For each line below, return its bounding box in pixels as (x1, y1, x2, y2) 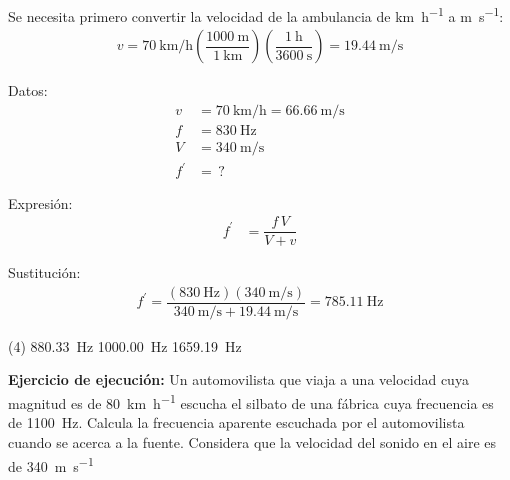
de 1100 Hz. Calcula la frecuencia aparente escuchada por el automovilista (8, 412, 465, 433)
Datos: (8, 80, 48, 101)
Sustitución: (8, 262, 81, 283)
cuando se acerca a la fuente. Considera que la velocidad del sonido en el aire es (8, 431, 497, 452)
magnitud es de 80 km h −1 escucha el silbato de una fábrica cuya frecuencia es (8, 390, 494, 413)
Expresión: (8, 192, 73, 213)
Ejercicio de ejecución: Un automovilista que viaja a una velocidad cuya (8, 369, 469, 390)
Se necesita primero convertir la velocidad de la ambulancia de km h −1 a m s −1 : (8, 3, 504, 26)
